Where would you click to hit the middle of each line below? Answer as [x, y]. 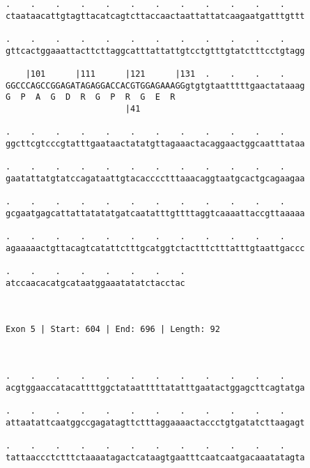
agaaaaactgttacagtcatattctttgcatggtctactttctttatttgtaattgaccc [155, 248]
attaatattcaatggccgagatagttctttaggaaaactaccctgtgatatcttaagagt [155, 422]
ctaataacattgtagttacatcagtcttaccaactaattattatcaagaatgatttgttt [155, 16]
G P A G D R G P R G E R [91, 97]
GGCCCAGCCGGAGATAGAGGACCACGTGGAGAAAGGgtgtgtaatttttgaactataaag [155, 85]
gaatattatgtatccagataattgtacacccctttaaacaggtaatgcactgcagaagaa [155, 178]
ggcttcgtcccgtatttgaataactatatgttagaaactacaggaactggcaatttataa [155, 143]
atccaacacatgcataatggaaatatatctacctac [95, 283]
